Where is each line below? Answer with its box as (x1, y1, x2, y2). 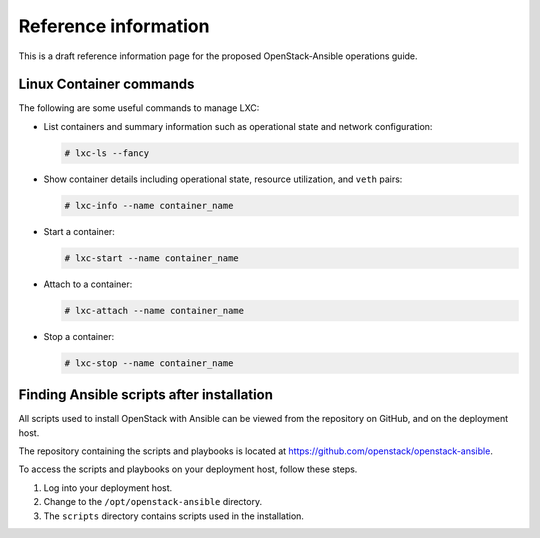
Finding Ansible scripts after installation (18, 386, 274, 404)
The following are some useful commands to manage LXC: (18, 102, 260, 114)
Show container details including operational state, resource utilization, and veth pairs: (43, 173, 403, 185)
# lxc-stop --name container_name (64, 357, 234, 369)
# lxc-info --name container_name (64, 200, 234, 211)
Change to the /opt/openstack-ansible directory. (43, 496, 263, 508)
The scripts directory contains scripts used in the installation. (43, 510, 305, 522)
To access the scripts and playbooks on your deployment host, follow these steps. (18, 463, 358, 475)
